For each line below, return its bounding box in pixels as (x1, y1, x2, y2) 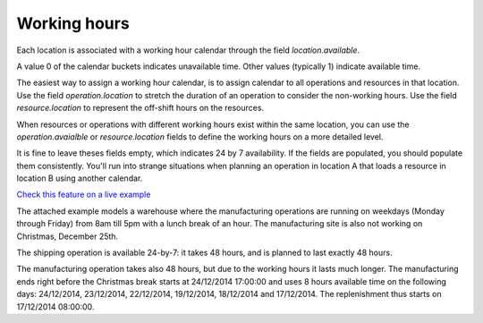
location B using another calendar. (16, 173, 143, 183)
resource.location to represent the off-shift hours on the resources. (16, 103, 264, 114)
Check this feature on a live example (16, 189, 151, 200)
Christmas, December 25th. (16, 231, 119, 242)
